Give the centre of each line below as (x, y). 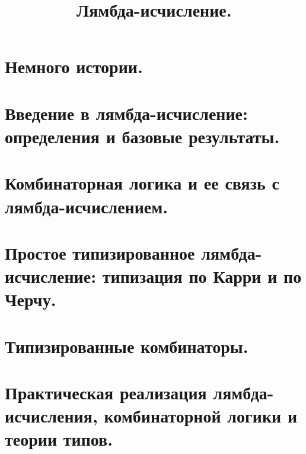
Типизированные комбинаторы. (127, 346)
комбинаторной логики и (201, 416)
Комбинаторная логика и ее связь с (142, 183)
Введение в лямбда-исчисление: (126, 113)
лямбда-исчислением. (87, 206)
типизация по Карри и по (202, 276)
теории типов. (59, 439)
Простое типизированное (100, 252)
